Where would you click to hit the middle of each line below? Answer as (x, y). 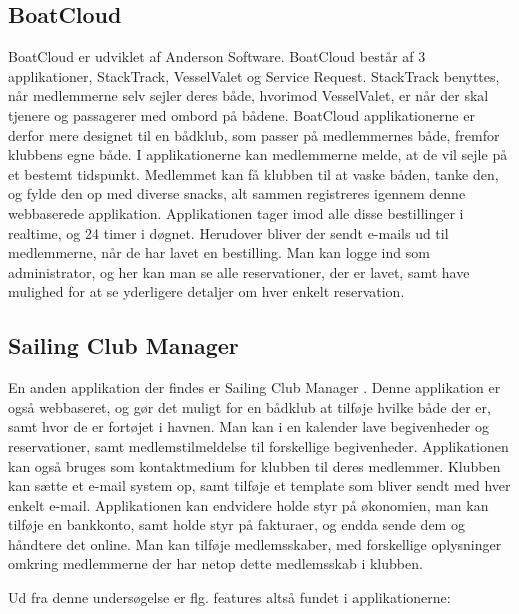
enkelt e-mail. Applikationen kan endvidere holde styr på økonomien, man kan (248, 504)
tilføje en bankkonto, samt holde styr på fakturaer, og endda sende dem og (236, 524)
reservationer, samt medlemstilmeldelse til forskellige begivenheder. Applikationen (258, 445)
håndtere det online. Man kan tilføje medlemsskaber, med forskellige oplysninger (255, 543)
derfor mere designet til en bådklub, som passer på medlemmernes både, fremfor (254, 134)
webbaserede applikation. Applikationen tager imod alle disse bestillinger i (236, 212)
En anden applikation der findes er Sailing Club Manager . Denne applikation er (254, 387)
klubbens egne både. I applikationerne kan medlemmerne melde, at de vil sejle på (258, 154)
